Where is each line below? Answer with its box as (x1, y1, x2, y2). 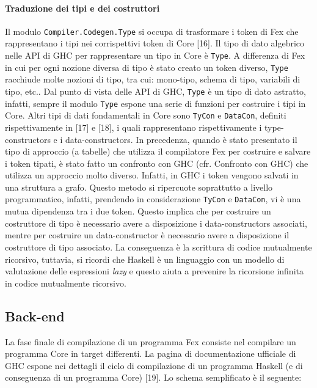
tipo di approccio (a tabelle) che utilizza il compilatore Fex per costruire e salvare (5, 145, 311, 158)
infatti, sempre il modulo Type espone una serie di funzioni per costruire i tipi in (5, 97, 306, 109)
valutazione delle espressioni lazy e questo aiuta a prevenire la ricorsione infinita (5, 265, 304, 277)
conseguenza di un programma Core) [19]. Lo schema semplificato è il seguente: (5, 371, 302, 384)
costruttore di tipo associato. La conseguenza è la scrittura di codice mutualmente (5, 240, 312, 253)
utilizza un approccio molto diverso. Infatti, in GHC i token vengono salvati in (5, 169, 299, 181)
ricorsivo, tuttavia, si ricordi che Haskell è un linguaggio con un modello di (5, 252, 285, 265)
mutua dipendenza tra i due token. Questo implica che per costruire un (5, 205, 271, 218)
